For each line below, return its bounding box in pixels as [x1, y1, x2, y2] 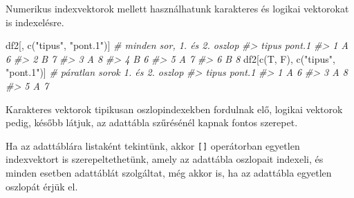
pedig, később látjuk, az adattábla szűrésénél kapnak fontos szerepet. [6, 115, 298, 130]
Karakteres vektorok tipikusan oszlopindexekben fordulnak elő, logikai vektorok [6, 101, 343, 116]
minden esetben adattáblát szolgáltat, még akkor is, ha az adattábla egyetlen [6, 166, 332, 179]
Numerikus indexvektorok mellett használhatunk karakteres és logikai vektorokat [6, 1, 349, 15]
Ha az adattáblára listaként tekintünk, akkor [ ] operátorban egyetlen [6, 138, 300, 152]
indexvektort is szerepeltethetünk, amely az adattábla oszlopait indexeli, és [6, 152, 324, 166]
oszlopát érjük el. [6, 179, 78, 193]
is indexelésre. [6, 14, 64, 29]
